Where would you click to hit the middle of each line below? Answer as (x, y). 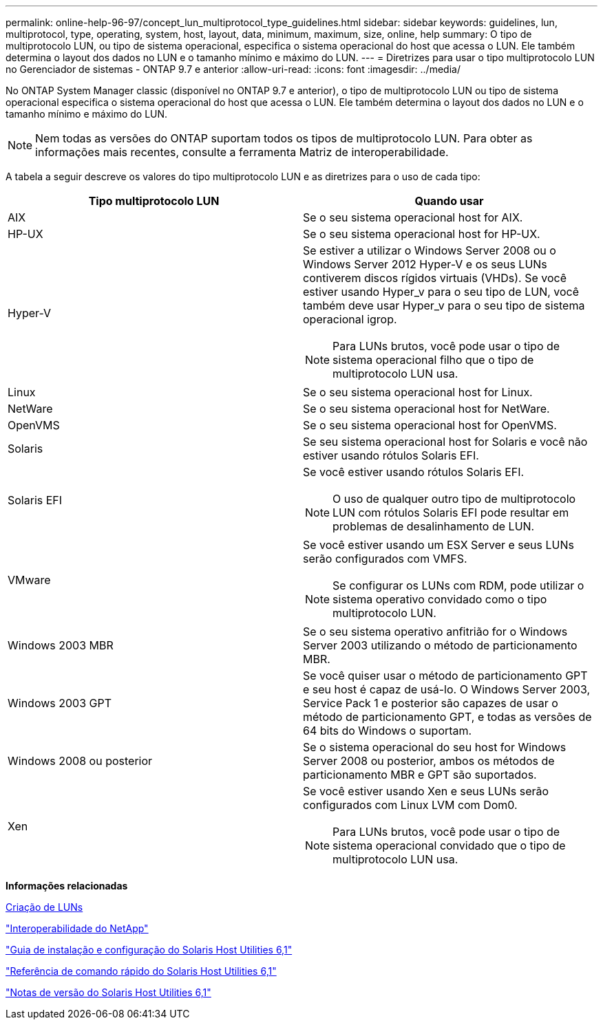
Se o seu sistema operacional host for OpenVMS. (430, 425)
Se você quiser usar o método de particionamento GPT (445, 676)
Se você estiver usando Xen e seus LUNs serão (426, 791)
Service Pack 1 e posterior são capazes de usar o (431, 703)
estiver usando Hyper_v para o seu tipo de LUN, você (441, 292)
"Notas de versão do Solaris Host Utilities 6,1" (108, 992)
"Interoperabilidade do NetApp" (77, 928)
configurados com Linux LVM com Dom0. (410, 805)
